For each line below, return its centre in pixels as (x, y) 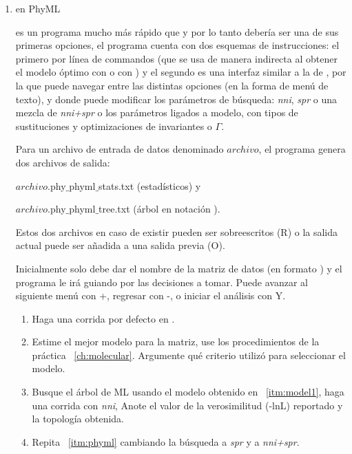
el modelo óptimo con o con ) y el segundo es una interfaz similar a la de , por (181, 72)
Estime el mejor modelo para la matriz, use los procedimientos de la (176, 342)
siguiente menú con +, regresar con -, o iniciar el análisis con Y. (151, 295)
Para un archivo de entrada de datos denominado (120, 149)
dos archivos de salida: (63, 162)
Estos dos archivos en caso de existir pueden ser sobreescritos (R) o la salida (177, 231)
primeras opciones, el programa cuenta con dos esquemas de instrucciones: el (177, 45)
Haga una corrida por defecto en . (103, 318)
